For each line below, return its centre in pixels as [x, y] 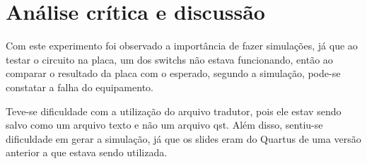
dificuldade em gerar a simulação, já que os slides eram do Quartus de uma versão [183, 138]
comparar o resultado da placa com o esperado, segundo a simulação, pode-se [173, 73]
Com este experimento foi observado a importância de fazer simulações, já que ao [182, 46]
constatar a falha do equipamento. [80, 87]
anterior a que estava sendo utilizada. [87, 152]
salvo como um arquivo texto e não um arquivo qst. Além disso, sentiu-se [164, 125]
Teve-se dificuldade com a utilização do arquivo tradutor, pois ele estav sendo [174, 111]
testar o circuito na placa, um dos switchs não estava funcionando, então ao [169, 59]
